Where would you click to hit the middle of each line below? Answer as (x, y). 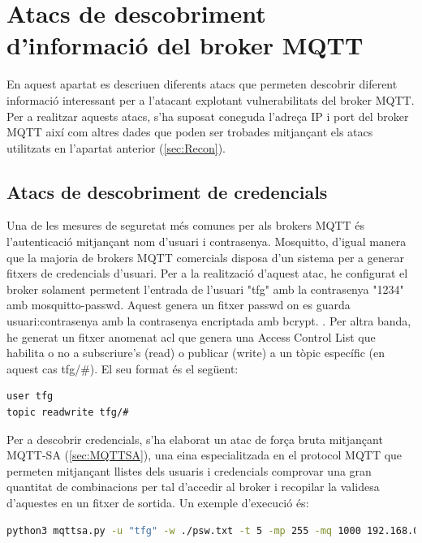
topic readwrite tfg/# (68, 413)
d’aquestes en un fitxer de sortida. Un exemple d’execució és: (158, 502)
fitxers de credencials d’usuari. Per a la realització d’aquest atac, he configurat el (207, 273)
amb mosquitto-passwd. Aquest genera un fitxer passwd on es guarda (179, 305)
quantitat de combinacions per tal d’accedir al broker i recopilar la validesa (193, 487)
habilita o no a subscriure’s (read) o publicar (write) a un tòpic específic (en (196, 353)
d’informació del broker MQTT (185, 45)
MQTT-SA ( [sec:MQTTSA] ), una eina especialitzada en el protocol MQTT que (205, 455)
